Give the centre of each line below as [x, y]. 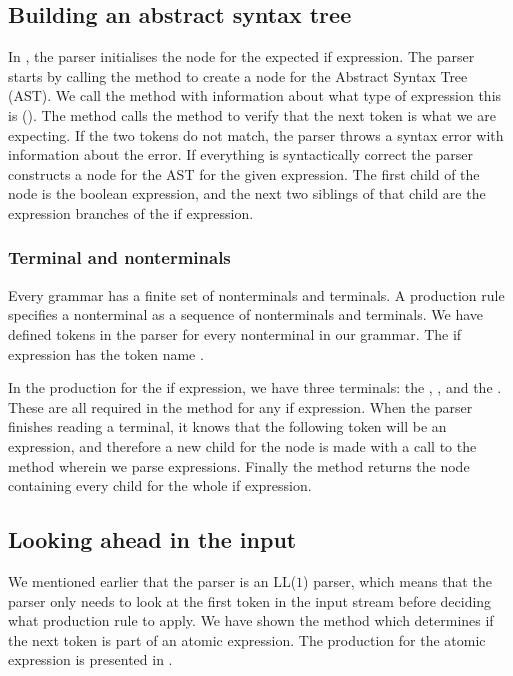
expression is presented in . [90, 659]
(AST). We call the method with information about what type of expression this [255, 95]
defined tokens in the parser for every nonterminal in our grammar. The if [235, 333]
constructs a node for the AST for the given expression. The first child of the [244, 173]
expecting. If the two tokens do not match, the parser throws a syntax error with [256, 134]
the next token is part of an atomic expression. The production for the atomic [247, 639]
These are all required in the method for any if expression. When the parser [240, 406]
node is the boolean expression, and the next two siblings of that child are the [247, 193]
